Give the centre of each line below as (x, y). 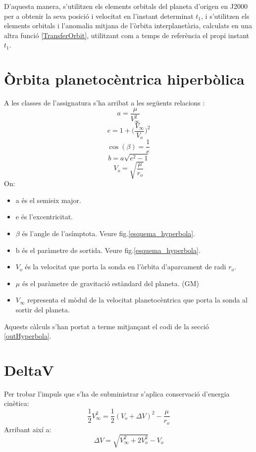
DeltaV (29, 370)
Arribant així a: (28, 429)
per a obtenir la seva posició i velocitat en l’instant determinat (99, 16)
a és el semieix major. (48, 200)
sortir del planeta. (43, 309)
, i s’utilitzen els (225, 16)
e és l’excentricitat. (44, 217)
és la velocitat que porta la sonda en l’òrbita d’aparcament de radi (126, 267)
